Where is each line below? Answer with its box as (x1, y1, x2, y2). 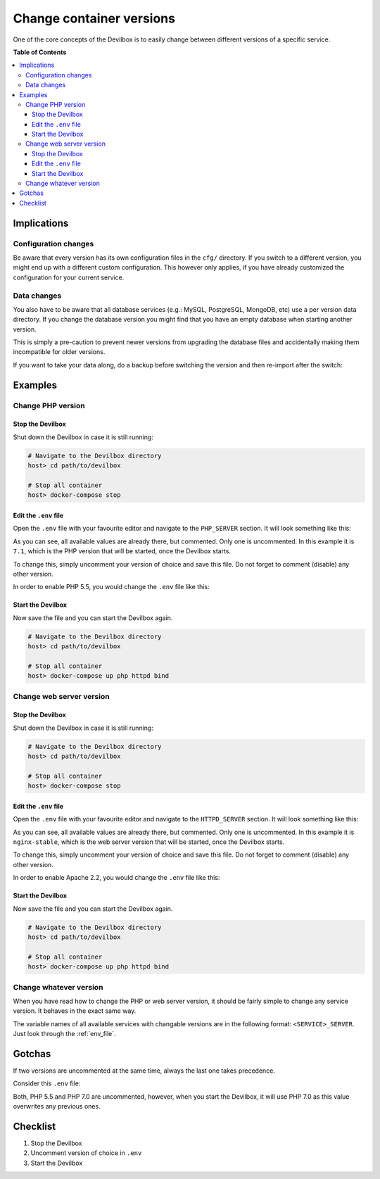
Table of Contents (13, 48, 67, 56)
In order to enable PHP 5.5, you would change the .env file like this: (13, 583, 210, 591)
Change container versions (13, 11, 176, 26)
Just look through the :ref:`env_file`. (13, 1030, 116, 1038)
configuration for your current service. (13, 273, 125, 282)
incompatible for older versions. (13, 348, 106, 356)
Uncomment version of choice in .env (30, 1149, 142, 1157)
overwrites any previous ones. (13, 1102, 101, 1111)
